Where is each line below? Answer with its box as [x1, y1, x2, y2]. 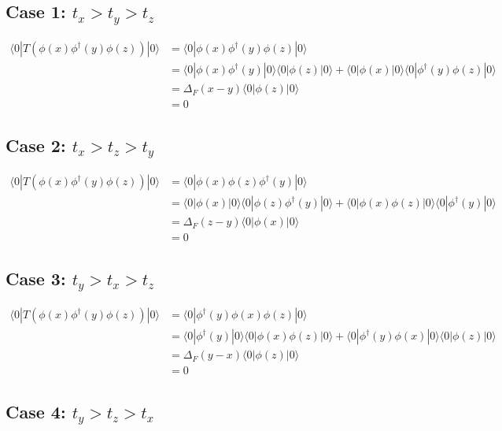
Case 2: [6, 132, 66, 157]
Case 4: [6, 399, 66, 423]
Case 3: [6, 266, 66, 290]
